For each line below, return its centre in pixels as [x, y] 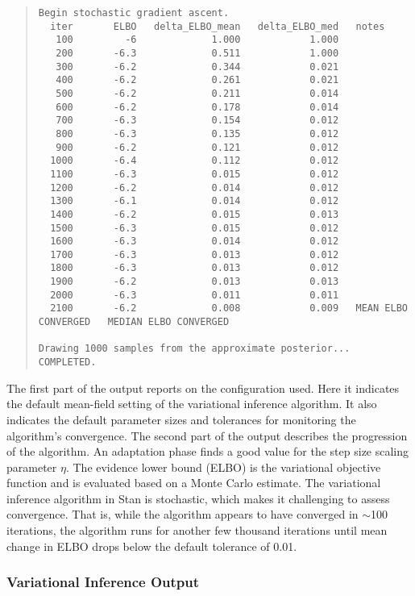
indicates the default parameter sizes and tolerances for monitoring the [181, 419]
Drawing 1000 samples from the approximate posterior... [194, 349]
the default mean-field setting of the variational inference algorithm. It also [192, 404]
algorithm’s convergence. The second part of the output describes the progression [207, 435]
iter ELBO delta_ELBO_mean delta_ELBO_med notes [218, 26]
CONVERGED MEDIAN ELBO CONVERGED [134, 322]
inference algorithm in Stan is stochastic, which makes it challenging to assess [198, 498]
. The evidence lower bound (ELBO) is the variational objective [223, 467]
